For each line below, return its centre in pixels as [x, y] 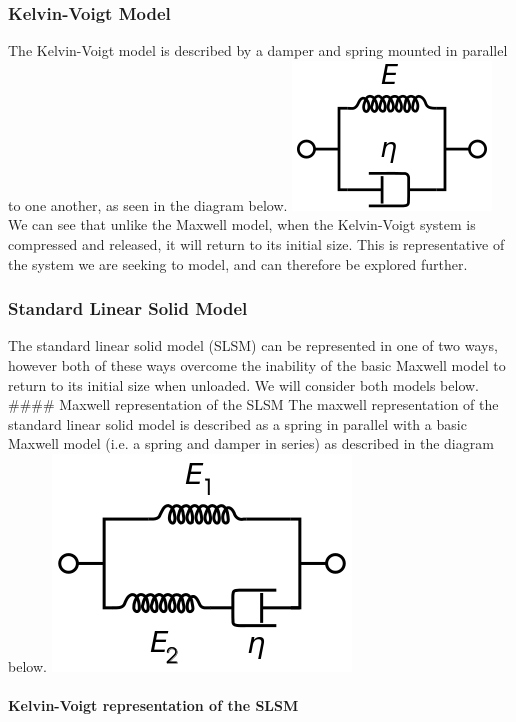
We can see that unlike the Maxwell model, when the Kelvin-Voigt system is [242, 224]
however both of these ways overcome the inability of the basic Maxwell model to [257, 365]
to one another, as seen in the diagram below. [148, 204]
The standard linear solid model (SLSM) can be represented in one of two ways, [253, 345]
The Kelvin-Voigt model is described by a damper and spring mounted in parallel [258, 50]
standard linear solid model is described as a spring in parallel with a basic [237, 423]
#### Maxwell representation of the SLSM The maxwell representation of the [253, 404]
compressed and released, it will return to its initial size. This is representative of [256, 244]
